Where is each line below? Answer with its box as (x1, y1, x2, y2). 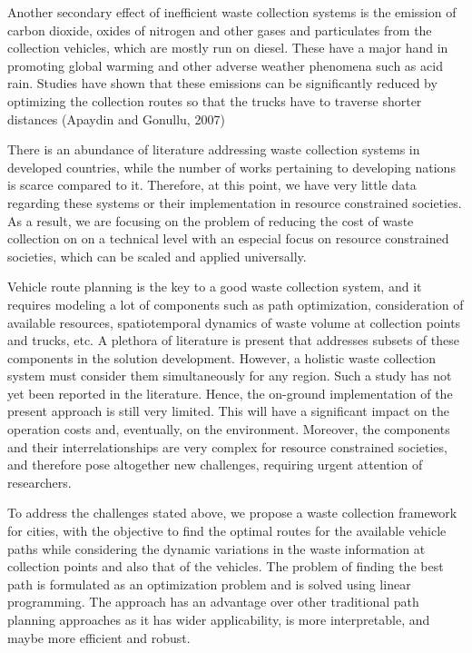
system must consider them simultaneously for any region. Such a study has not (7, 366, 452, 385)
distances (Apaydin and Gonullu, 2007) (7, 109, 225, 128)
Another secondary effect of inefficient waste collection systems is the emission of (7, 3, 457, 21)
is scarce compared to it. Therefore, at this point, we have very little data (7, 175, 417, 194)
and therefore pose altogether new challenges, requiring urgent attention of (7, 455, 423, 474)
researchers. (7, 472, 72, 491)
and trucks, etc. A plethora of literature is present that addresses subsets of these (7, 331, 459, 350)
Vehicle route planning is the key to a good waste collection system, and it (7, 277, 422, 296)
